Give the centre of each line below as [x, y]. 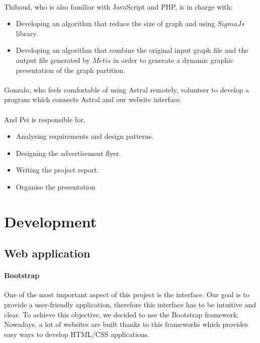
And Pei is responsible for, [45, 119]
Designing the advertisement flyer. [68, 153]
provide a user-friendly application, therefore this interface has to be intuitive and [130, 305]
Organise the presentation [56, 186]
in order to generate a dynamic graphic [173, 60]
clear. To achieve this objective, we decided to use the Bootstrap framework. [122, 314]
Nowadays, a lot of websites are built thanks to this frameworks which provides [126, 324]
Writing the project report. [57, 170]
